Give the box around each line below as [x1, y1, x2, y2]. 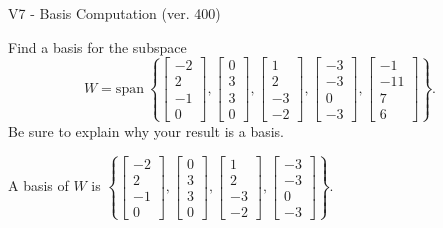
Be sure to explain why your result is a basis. [8, 120, 285, 141]
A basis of [8, 175, 69, 196]
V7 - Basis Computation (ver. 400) [8, 3, 221, 23]
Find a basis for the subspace [8, 36, 187, 57]
